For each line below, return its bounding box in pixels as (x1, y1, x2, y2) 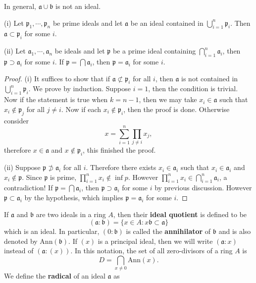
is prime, (50, 171, 77, 182)
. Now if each (61, 104, 102, 114)
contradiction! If (4, 182, 53, 193)
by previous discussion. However (154, 182, 252, 193)
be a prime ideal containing (112, 46, 196, 56)
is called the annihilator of (126, 226, 211, 236)
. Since (22, 171, 42, 182)
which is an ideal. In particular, (4, 226, 100, 236)
